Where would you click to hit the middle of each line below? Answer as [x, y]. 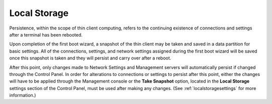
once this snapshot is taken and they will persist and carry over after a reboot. [90, 58]
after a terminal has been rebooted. [46, 34]
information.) [23, 95]
